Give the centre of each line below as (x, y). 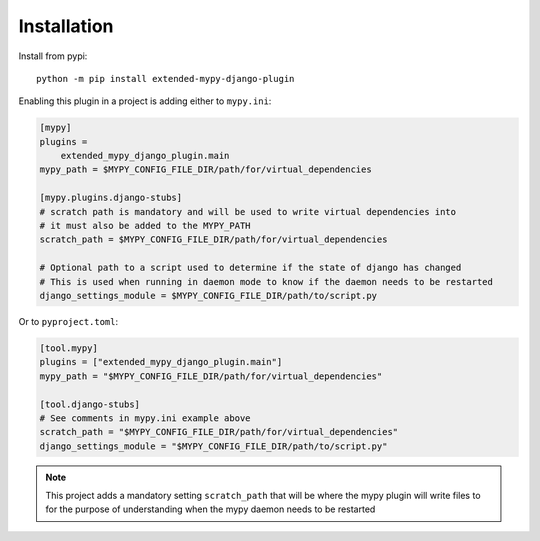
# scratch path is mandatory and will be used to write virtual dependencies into (248, 211)
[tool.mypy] (69, 348)
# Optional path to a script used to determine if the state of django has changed (250, 268)
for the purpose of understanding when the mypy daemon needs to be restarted (210, 509)
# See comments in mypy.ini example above (145, 418)
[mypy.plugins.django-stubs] (111, 198)
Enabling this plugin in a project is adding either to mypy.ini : (145, 101)
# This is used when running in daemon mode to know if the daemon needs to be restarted (266, 281)
